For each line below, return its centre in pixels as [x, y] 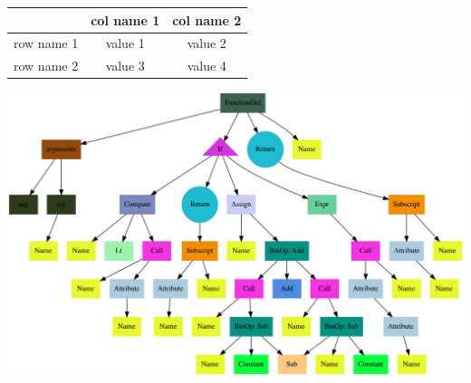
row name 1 [46, 43]
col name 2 [207, 19]
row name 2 [46, 66]
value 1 [125, 43]
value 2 [207, 43]
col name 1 [125, 19]
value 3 [125, 66]
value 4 [207, 66]
